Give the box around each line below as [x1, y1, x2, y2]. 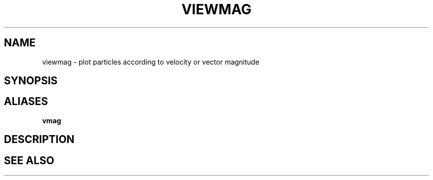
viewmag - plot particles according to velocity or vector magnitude [42, 57, 260, 66]
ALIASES [4, 95, 48, 108]
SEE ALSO [4, 154, 54, 167]
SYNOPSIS [4, 74, 58, 87]
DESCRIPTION [4, 133, 75, 146]
